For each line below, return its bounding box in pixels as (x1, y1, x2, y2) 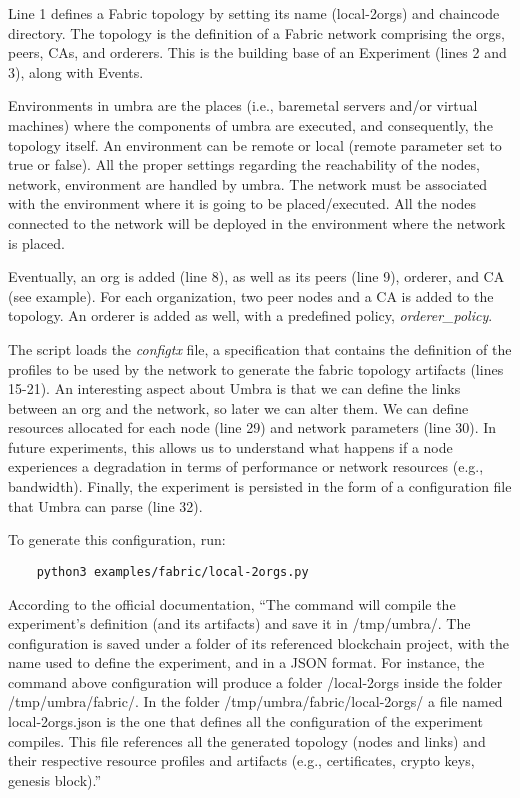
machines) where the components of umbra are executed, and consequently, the (8, 114, 493, 135)
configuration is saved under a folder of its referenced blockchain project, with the (8, 632, 509, 653)
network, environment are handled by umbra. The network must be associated (8, 173, 488, 194)
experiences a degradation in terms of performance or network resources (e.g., (8, 456, 484, 477)
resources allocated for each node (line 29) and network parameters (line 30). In (8, 417, 497, 438)
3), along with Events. (8, 61, 144, 82)
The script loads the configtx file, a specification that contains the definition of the (8, 338, 512, 359)
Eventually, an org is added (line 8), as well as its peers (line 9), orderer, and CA (8, 266, 505, 287)
